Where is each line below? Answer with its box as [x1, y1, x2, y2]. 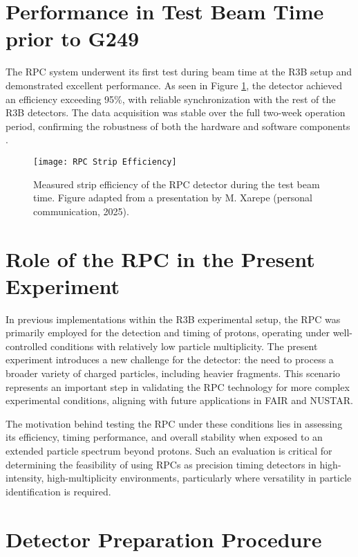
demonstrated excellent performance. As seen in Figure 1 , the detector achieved [6, 77, 343, 92]
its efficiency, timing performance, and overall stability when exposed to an [6, 430, 323, 444]
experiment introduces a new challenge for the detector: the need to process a [6, 352, 334, 367]
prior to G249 [6, 24, 140, 53]
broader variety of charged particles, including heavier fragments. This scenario [6, 366, 341, 380]
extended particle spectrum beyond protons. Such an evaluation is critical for [6, 443, 332, 457]
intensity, [6, 471, 44, 485]
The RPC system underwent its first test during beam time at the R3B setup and [6, 64, 352, 79]
